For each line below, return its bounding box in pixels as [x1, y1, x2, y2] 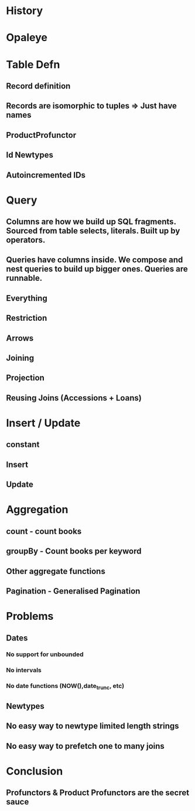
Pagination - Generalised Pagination [6, 586, 141, 596]
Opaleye [6, 31, 48, 45]
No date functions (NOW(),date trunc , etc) [6, 682, 125, 691]
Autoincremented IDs [6, 170, 86, 180]
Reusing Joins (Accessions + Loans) [6, 393, 142, 403]
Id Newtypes [6, 150, 54, 160]
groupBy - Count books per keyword [6, 547, 142, 556]
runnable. [6, 273, 43, 283]
